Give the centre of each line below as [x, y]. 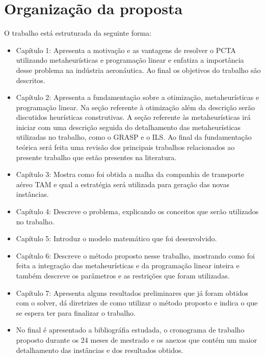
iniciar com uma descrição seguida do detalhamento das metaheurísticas [128, 127]
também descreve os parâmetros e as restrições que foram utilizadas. [123, 275]
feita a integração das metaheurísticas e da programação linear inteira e [128, 265]
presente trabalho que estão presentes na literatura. [96, 157]
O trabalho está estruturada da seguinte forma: [78, 33]
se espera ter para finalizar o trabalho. [76, 312]
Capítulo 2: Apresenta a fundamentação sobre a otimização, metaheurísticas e [138, 97]
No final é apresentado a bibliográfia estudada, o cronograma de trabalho [130, 330]
